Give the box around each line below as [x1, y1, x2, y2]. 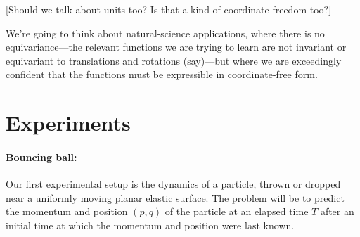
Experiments [6, 108, 131, 137]
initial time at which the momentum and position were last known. [6, 217, 295, 232]
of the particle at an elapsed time [165, 204, 309, 219]
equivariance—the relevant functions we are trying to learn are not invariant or [6, 39, 347, 54]
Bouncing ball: [6, 149, 77, 164]
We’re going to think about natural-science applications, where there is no [6, 25, 325, 40]
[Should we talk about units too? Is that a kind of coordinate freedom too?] [6, 2, 332, 16]
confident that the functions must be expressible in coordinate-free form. [6, 67, 318, 82]
